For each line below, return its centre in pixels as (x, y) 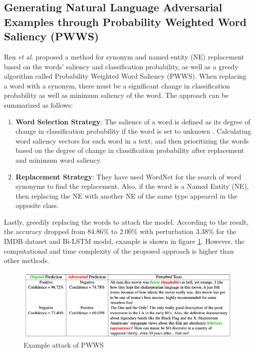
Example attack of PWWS (64, 344)
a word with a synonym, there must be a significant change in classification (117, 85)
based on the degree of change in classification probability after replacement (130, 150)
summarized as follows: (39, 104)
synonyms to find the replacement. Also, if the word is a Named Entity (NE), (132, 186)
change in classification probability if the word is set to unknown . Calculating (133, 131)
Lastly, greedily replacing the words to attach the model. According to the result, (126, 221)
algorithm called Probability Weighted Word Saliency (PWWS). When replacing (125, 76)
